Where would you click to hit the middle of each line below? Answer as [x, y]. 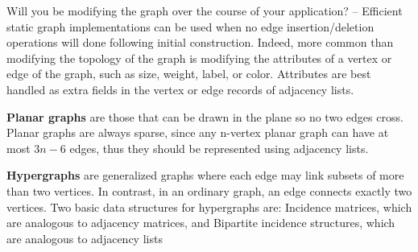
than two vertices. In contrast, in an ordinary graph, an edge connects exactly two [209, 190]
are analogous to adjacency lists [85, 238]
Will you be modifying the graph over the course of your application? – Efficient [205, 10]
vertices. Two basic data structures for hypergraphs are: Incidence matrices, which [209, 207]
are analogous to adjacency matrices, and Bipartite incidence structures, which [201, 223]
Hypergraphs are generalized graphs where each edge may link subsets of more [205, 175]
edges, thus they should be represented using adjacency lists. [219, 148]
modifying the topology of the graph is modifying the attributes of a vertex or [199, 58]
